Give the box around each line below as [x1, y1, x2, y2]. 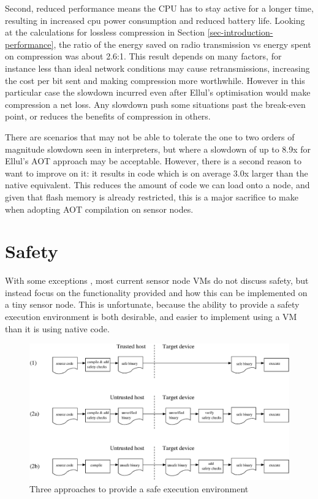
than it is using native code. [5, 322, 110, 335]
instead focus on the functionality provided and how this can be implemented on [5, 286, 308, 299]
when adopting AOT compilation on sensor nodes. [5, 202, 194, 215]
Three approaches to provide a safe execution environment [29, 482, 249, 495]
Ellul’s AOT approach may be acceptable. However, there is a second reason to [5, 154, 301, 167]
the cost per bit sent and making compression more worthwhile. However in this [5, 74, 305, 86]
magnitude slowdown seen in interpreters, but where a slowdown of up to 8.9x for [5, 142, 311, 155]
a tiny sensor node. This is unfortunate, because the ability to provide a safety [5, 298, 300, 311]
